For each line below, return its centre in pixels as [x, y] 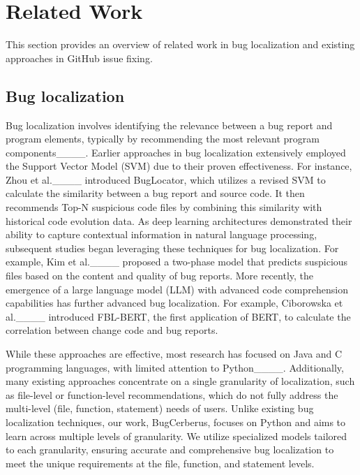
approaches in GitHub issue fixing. [79, 58]
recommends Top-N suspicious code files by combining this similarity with [164, 207]
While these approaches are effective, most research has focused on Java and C [174, 354]
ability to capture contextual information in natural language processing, [162, 234]
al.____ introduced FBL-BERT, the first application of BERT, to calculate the [178, 316]
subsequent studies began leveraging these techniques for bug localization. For [172, 248]
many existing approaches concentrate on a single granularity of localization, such [180, 381]
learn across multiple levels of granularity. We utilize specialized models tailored [177, 436]
